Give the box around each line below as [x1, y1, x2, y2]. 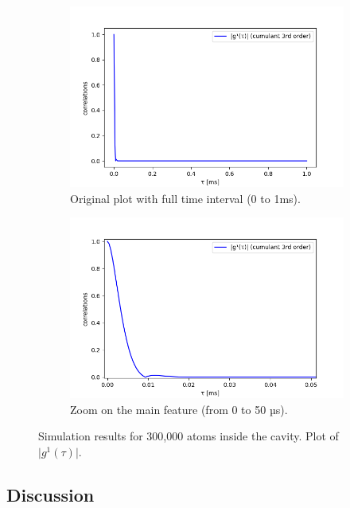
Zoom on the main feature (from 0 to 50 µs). [70, 401, 288, 417]
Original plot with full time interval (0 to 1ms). [70, 190, 301, 206]
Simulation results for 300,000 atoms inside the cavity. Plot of [38, 428, 339, 444]
